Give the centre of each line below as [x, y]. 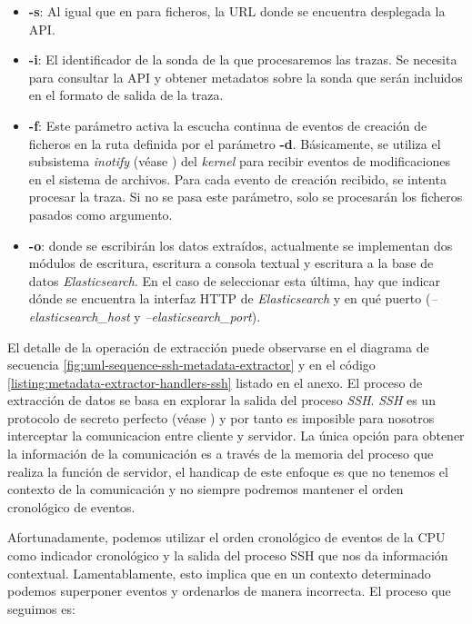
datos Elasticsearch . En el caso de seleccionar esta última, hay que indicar [235, 280]
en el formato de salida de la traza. [126, 95]
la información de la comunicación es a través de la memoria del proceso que [221, 454]
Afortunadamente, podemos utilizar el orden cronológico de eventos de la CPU [226, 537]
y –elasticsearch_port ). [197, 316]
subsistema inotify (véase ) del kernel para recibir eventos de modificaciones [239, 161]
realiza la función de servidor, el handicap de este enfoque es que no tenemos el [228, 471]
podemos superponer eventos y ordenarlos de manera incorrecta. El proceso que [229, 591]
